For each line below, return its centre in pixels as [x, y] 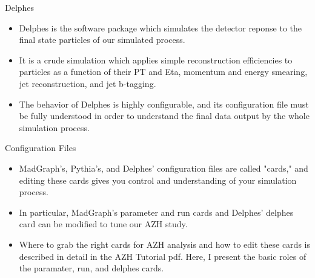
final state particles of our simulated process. [102, 40]
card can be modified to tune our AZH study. [103, 224]
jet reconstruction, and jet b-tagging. [88, 83]
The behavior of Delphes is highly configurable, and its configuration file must [164, 104]
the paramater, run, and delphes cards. [91, 268]
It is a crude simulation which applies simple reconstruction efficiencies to [156, 60]
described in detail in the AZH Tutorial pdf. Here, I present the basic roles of [163, 256]
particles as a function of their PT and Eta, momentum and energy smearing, [163, 72]
